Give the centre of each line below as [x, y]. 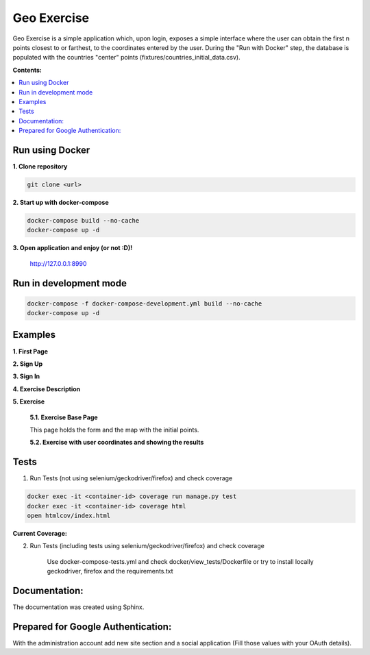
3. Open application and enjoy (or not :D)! [73, 248]
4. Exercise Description [47, 389]
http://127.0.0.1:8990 [58, 263]
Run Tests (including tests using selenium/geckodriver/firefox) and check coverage [147, 546]
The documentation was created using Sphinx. [78, 607]
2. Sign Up [28, 364]
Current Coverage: [40, 533]
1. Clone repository [40, 166]
